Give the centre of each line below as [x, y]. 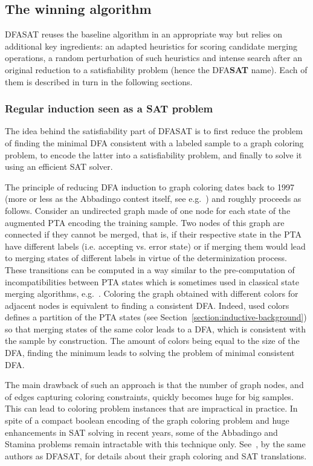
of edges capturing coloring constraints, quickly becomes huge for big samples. [149, 396]
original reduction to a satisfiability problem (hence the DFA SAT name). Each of [156, 69]
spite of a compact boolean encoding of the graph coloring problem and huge [147, 420]
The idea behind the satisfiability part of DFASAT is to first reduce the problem [154, 131]
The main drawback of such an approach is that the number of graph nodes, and [154, 385]
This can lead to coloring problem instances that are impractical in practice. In [151, 408]
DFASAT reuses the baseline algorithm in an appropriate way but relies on [144, 34]
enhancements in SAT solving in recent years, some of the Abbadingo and [141, 432]
